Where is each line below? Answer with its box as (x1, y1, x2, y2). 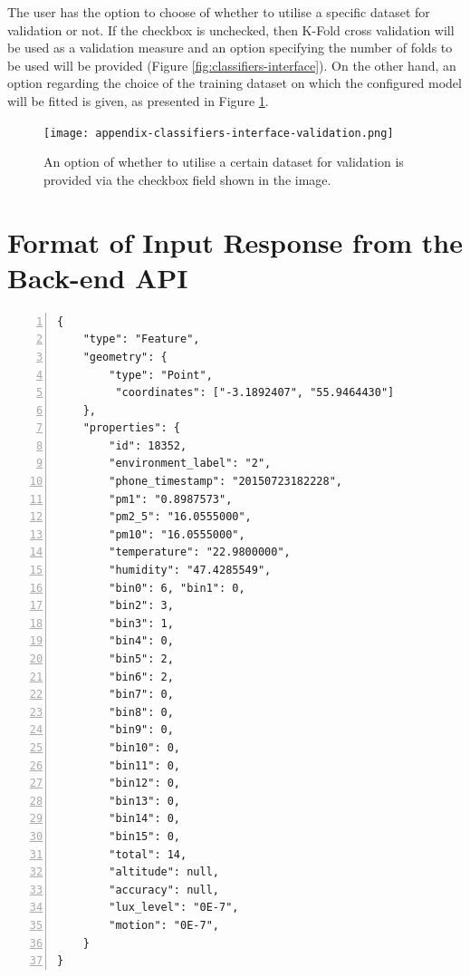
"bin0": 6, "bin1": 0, (109, 581, 245, 595)
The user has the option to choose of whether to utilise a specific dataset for (7, 3, 430, 21)
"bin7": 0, (109, 688, 174, 701)
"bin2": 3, (109, 599, 174, 613)
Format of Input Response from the (7, 223, 463, 260)
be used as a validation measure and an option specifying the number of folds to (7, 38, 453, 57)
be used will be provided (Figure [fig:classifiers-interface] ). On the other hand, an (7, 55, 456, 74)
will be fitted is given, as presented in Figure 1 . (7, 91, 269, 110)
